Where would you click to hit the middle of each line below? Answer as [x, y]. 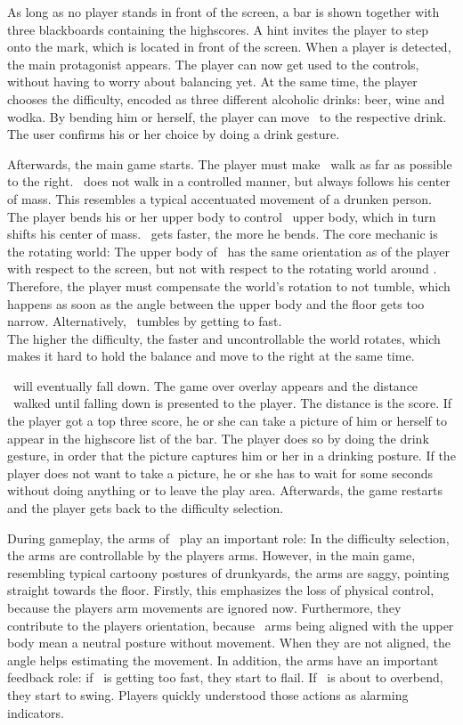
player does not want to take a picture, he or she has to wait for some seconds [220, 472]
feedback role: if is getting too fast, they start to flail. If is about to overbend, [225, 677]
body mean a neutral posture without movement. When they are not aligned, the [229, 643]
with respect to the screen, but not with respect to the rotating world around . [222, 269]
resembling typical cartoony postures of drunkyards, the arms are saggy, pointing [228, 572]
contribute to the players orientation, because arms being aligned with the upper [231, 625]
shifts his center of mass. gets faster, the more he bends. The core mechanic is [223, 234]
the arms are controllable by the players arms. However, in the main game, [211, 555]
